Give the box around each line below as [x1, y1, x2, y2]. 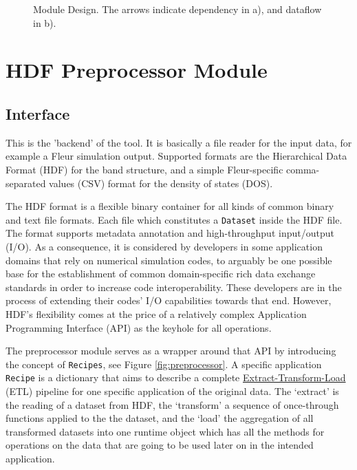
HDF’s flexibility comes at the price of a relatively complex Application [6, 306, 307, 321]
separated [6, 175, 46, 190]
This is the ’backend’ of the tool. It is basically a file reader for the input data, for [6, 135, 352, 149]
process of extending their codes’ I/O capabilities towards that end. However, [6, 293, 332, 308]
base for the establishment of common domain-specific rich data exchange [6, 266, 316, 281]
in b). [33, 15, 56, 30]
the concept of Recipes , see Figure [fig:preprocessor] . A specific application [6, 356, 322, 371]
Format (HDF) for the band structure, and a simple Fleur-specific [6, 162, 283, 176]
